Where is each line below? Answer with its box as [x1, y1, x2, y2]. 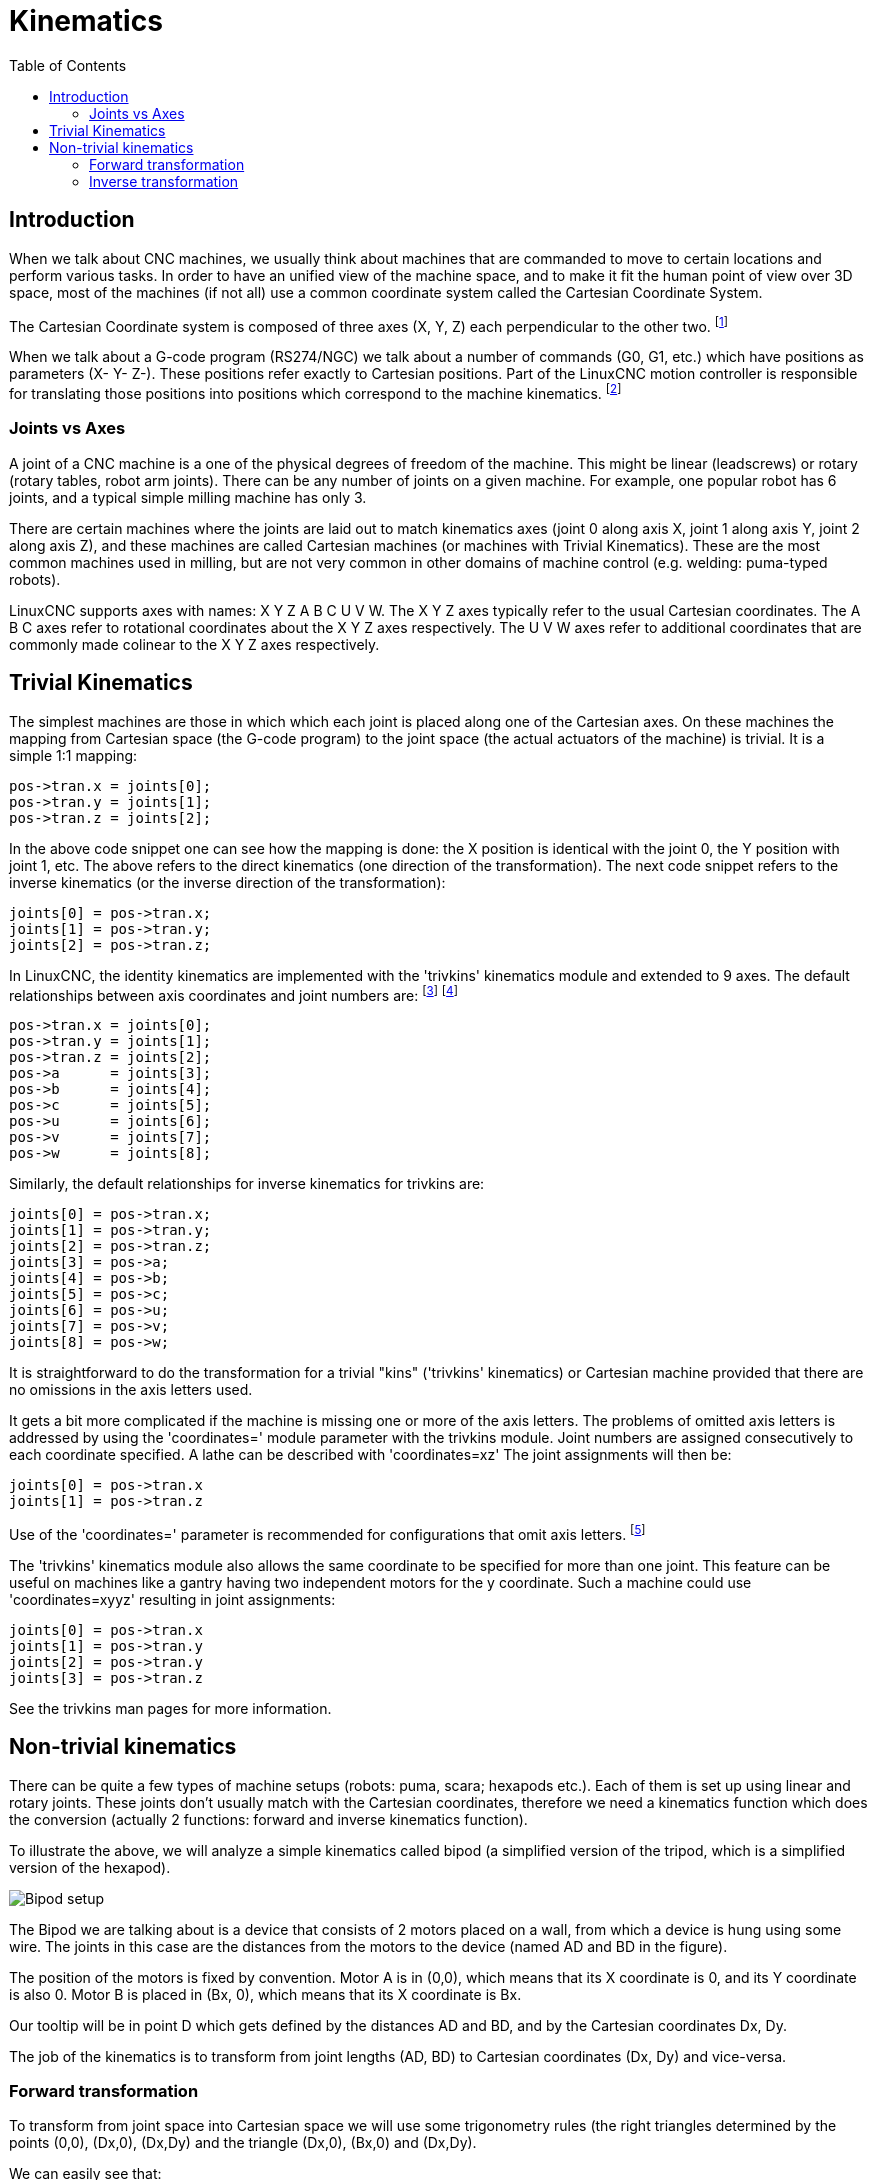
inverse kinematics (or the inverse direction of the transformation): [9, 873, 446, 891]
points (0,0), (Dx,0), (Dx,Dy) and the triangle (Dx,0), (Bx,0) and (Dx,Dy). [9, 2134, 477, 2152]
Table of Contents [9, 56, 127, 74]
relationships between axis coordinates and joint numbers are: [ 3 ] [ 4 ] [9, 983, 458, 1004]
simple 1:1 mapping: [9, 746, 138, 764]
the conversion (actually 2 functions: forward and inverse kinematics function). [9, 1810, 528, 1828]
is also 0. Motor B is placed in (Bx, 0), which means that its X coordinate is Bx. [9, 1985, 522, 2003]
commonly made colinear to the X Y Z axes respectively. [9, 635, 380, 653]
